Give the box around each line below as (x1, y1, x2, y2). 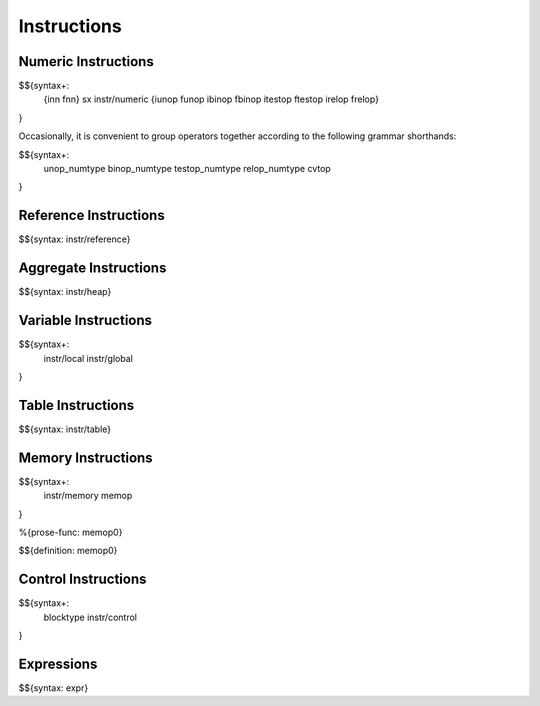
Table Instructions (18, 396, 135, 414)
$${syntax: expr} (18, 681, 89, 694)
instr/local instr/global (43, 352, 134, 364)
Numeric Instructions (18, 53, 154, 70)
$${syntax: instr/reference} (18, 233, 131, 245)
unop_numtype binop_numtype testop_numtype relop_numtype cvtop (43, 163, 332, 175)
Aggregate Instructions (18, 260, 167, 277)
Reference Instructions (18, 207, 165, 224)
